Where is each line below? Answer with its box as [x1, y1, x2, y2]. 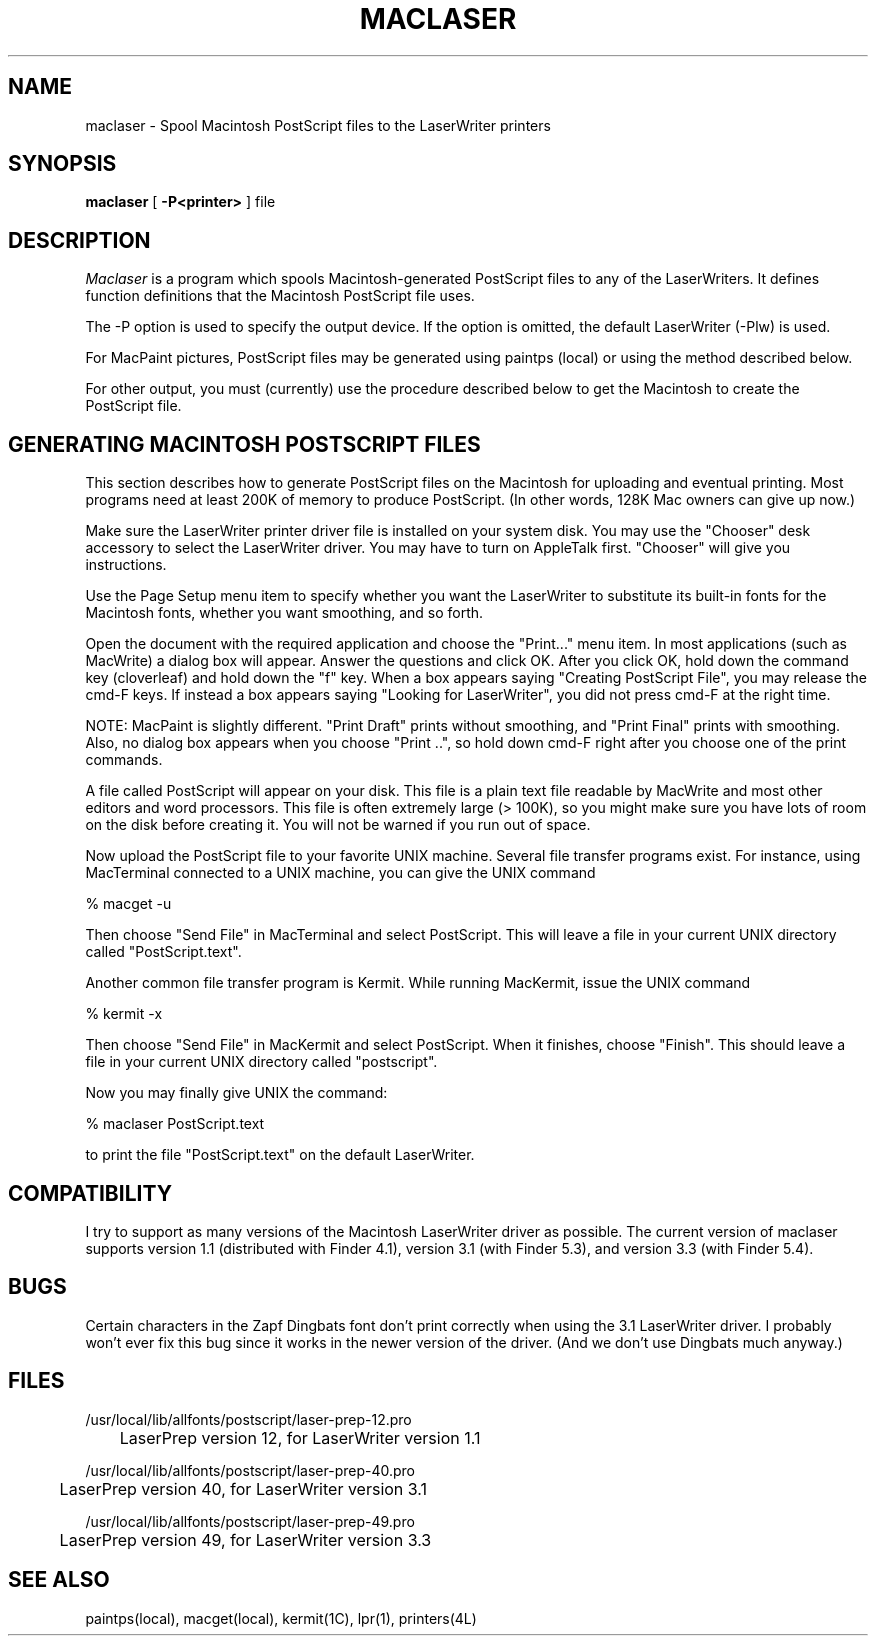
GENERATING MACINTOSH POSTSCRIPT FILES [8, 431, 481, 457]
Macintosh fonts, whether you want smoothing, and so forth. [85, 604, 484, 622]
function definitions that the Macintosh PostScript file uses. [85, 287, 475, 305]
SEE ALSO [8, 1567, 110, 1593]
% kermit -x [85, 1005, 163, 1023]
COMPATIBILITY [8, 1180, 172, 1206]
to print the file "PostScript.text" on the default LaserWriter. [85, 1146, 475, 1164]
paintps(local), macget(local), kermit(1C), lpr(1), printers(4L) [85, 1609, 477, 1627]
